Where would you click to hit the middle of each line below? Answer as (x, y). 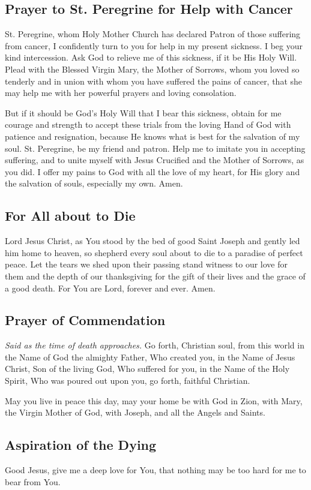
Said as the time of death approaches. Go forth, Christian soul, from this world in (155, 345)
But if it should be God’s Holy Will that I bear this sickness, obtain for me (143, 112)
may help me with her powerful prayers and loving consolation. (121, 93)
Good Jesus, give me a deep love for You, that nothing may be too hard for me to (155, 470)
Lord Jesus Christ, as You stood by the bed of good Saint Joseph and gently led (152, 241)
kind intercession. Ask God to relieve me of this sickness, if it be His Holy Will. (151, 57)
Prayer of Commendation (85, 320)
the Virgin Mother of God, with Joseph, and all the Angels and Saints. (135, 412)
